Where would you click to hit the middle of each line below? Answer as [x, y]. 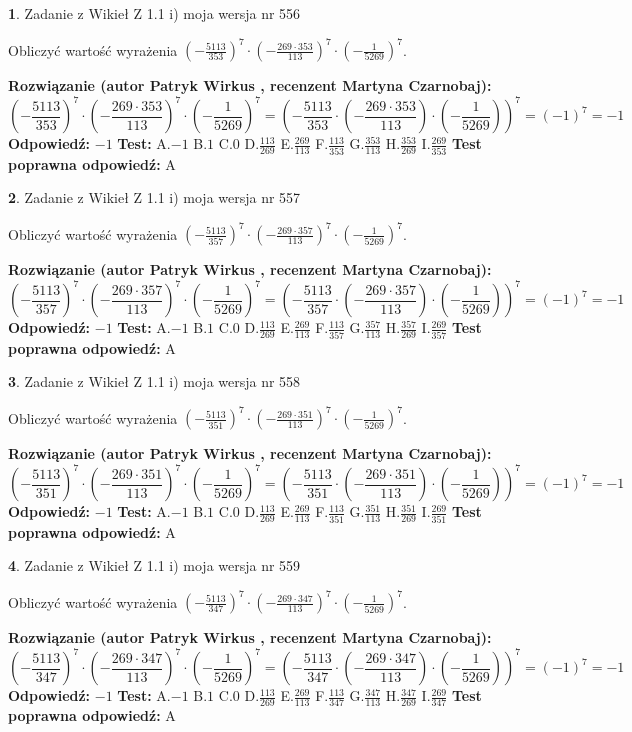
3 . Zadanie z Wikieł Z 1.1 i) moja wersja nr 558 [154, 381]
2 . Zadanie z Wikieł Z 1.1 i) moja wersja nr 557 [154, 197]
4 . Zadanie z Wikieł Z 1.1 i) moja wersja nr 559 [154, 565]
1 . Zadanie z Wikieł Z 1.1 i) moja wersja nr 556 [154, 13]
